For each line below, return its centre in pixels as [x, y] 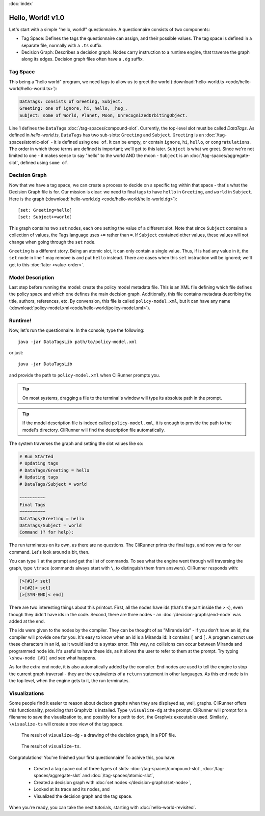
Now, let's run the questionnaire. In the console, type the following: [77, 330]
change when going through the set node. [52, 242]
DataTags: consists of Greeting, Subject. [71, 101]
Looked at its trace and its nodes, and [72, 789]
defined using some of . [44, 162]
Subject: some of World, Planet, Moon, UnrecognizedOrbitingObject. [104, 115]
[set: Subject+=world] [45, 217]
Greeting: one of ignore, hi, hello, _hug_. [74, 109]
